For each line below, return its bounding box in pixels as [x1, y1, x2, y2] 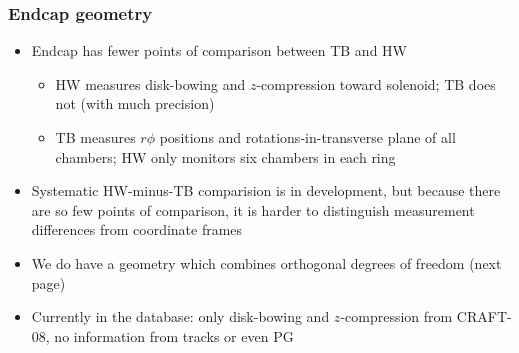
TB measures [55, 127, 136, 147]
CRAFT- [456, 306, 512, 327]
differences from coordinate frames [31, 219, 243, 240]
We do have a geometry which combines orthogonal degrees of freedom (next [31, 252, 502, 273]
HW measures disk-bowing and [55, 73, 246, 94]
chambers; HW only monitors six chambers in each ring [55, 146, 396, 167]
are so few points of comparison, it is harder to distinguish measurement [31, 199, 475, 220]
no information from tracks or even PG [54, 325, 294, 346]
